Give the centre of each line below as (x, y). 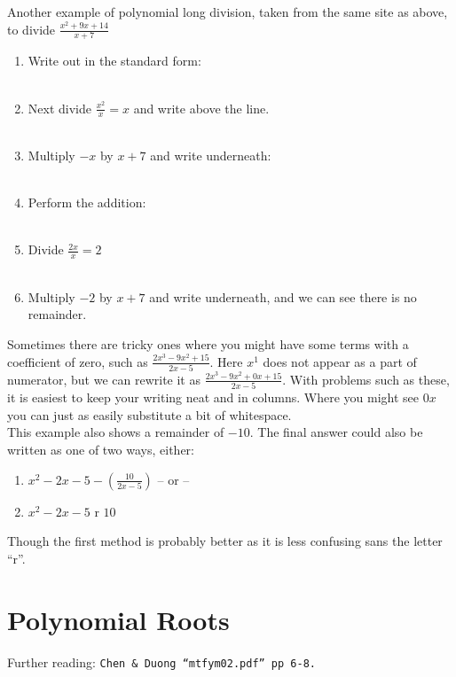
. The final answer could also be (336, 432)
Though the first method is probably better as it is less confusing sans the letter (225, 541)
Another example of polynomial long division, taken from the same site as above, (228, 12)
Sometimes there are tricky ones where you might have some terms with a (208, 344)
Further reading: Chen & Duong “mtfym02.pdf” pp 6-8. (161, 661)
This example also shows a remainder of (116, 432)
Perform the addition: (87, 202)
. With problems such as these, (366, 379)
